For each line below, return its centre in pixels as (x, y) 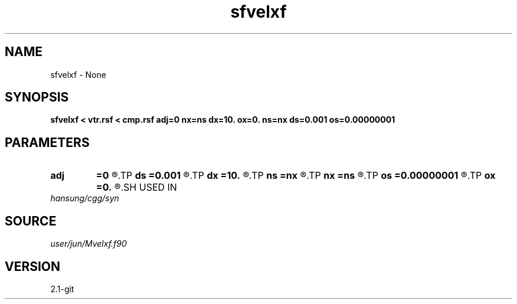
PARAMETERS (47, 142)
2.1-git (62, 289)
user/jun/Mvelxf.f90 (89, 244)
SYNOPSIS (37, 97)
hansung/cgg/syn (85, 198)
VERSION (33, 266)
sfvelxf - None (78, 74)
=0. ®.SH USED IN (136, 187)
